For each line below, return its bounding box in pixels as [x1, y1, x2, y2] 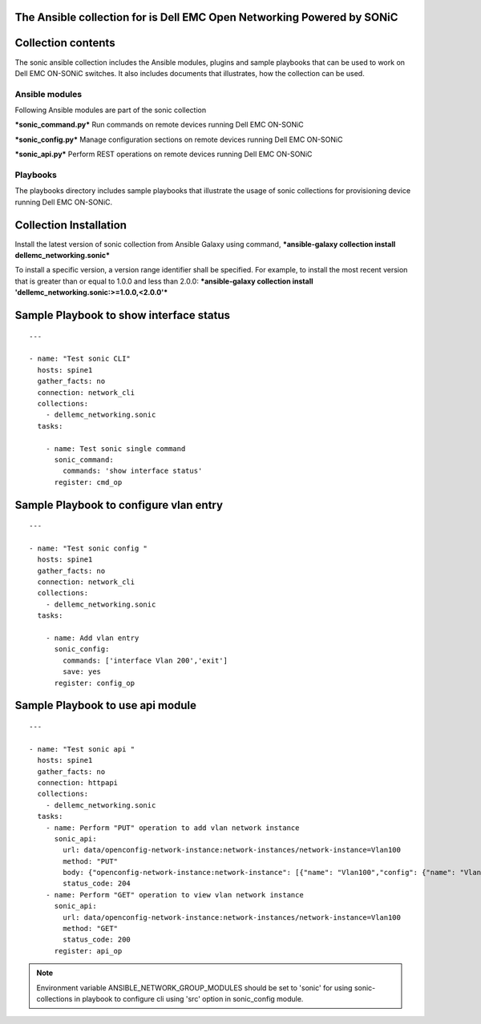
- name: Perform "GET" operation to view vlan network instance [45, 890, 304, 899]
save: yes [63, 667, 102, 676]
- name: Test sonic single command [45, 444, 186, 453]
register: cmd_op [54, 478, 123, 486]
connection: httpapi [37, 778, 119, 787]
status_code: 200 [63, 935, 131, 945]
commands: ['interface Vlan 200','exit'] [63, 655, 228, 665]
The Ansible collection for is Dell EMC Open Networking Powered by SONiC [14, 10, 398, 24]
